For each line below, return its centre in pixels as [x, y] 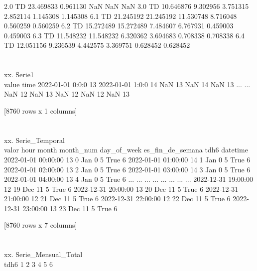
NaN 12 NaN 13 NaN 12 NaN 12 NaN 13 [67, 94]
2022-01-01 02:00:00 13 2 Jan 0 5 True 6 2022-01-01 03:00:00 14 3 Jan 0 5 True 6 [127, 169]
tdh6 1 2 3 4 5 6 [28, 264]
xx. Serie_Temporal [34, 140]
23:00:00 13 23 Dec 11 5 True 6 [70, 208]
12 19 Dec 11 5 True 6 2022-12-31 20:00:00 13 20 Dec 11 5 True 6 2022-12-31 [121, 189]
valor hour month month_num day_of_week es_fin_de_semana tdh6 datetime [126, 150]
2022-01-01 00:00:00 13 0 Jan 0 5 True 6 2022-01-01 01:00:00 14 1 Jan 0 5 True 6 [127, 159]
